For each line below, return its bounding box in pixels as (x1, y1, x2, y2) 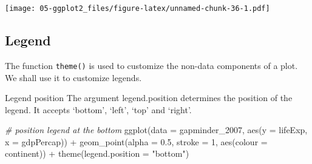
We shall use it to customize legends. (5, 71, 142, 84)
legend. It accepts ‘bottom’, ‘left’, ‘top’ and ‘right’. (5, 103, 192, 116)
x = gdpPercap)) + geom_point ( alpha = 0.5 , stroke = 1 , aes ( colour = (5, 135, 268, 148)
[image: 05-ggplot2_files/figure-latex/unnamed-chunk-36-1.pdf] (5, 4, 270, 13)
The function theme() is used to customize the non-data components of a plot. (5, 59, 298, 71)
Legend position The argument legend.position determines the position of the (5, 91, 293, 104)
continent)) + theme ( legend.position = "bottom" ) (5, 147, 189, 160)
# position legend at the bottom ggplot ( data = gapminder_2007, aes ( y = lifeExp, (5, 123, 308, 136)
